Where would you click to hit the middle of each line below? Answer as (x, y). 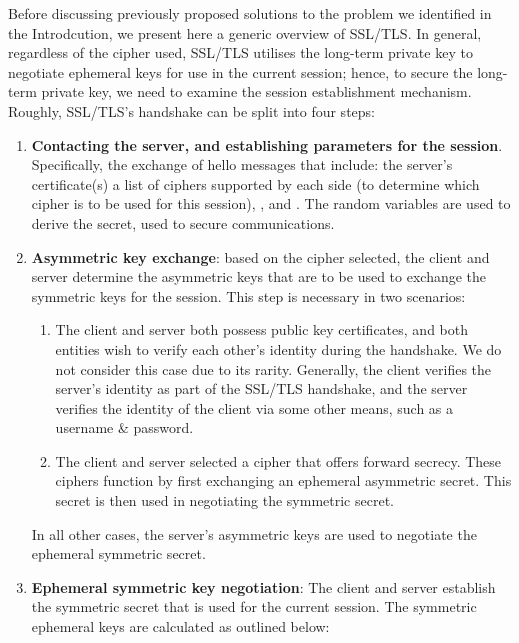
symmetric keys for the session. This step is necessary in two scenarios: (248, 295)
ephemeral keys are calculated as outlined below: (180, 626)
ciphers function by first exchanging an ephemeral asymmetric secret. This (283, 480)
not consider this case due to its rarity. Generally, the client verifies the (273, 368)
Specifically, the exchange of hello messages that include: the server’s (242, 164)
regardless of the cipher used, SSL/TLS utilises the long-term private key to (240, 52)
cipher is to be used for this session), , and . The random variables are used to (271, 203)
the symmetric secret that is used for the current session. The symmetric (254, 606)
